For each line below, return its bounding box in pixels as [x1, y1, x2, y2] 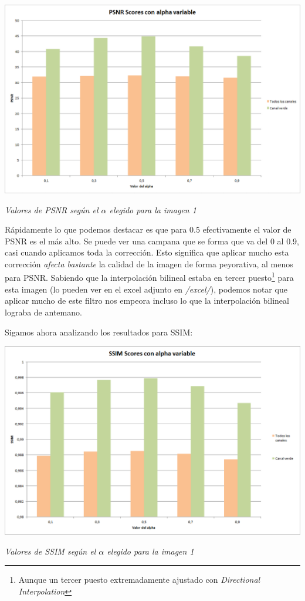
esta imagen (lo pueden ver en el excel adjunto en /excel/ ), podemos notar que [5, 283, 287, 295]
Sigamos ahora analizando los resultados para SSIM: [5, 325, 193, 338]
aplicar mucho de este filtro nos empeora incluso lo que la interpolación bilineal [5, 294, 289, 307]
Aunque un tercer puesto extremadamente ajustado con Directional [18, 573, 260, 586]
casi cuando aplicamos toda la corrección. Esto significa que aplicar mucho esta [5, 246, 289, 258]
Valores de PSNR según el [5, 203, 99, 216]
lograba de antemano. [5, 305, 82, 318]
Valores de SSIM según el [5, 545, 96, 557]
